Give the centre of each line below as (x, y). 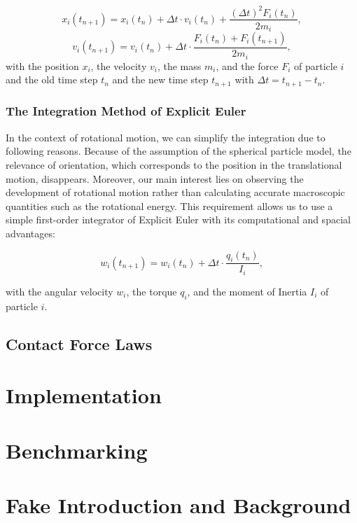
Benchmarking (77, 450)
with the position (42, 65)
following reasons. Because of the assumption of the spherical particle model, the (178, 151)
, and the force (247, 65)
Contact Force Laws (79, 343)
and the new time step (160, 79)
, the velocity (119, 65)
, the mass (179, 65)
